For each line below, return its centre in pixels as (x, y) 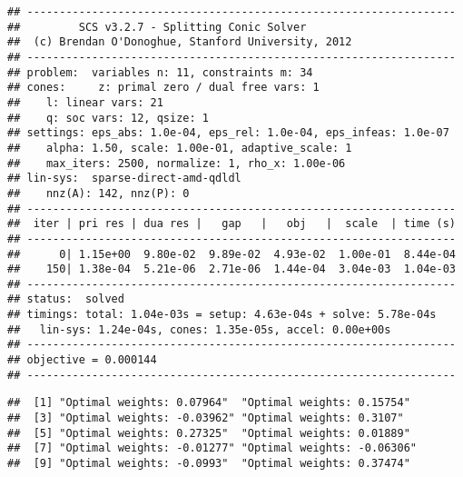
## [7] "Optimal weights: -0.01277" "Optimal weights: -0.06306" (212, 448)
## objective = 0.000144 (82, 360)
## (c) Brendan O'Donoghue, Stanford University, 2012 (180, 42)
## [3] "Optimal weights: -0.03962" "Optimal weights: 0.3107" (206, 418)
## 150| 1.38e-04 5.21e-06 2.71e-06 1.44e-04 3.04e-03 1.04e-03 (231, 269)
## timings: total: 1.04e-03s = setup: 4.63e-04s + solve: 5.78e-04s (222, 315)
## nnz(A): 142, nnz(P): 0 (99, 193)
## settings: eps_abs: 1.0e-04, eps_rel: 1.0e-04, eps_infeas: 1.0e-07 (228, 133)
